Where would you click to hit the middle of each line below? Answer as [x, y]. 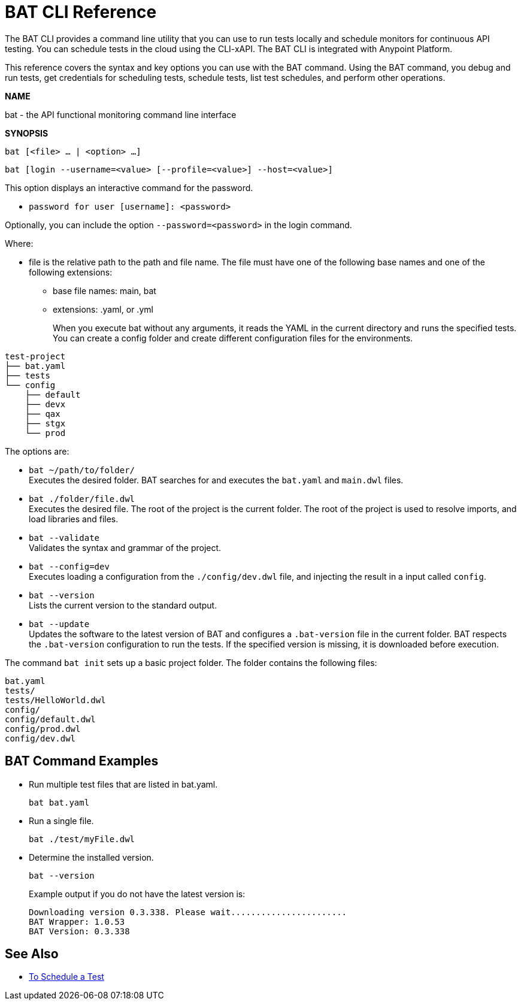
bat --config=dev [69, 566]
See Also [32, 954]
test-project [35, 356]
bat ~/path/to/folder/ [82, 470]
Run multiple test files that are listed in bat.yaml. [123, 784]
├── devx [45, 404]
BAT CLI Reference [81, 12]
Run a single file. [61, 821]
